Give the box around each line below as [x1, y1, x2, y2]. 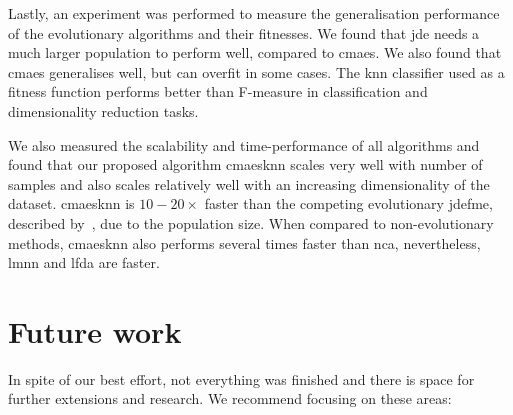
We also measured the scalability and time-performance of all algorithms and [8, 134, 480, 155]
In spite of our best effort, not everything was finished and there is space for [8, 368, 475, 389]
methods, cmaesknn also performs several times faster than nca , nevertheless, [8, 232, 481, 253]
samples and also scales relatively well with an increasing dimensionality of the [8, 173, 490, 194]
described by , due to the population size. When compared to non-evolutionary [8, 212, 494, 233]
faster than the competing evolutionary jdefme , [204, 193, 493, 214]
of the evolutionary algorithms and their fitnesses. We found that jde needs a [8, 22, 480, 43]
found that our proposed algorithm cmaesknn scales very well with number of [8, 154, 483, 175]
